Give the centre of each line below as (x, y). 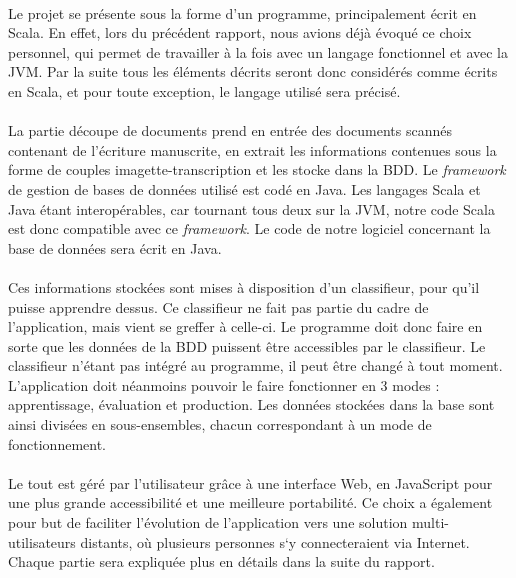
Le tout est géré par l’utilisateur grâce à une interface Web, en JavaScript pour (250, 482)
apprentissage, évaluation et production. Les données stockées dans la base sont (251, 404)
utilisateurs (42, 541)
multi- (430, 522)
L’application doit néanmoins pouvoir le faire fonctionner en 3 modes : (224, 384)
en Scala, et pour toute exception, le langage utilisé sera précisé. (204, 90)
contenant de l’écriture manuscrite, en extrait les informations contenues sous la (252, 149)
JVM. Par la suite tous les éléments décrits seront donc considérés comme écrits (253, 71)
